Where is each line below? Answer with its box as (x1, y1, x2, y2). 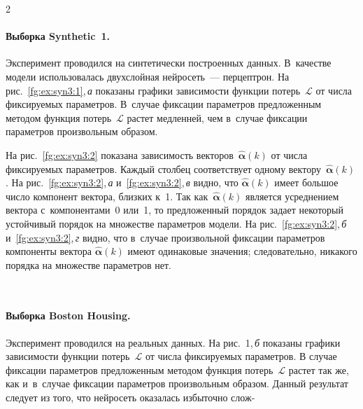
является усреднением (245, 188, 339, 203)
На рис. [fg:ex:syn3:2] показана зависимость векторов (6, 147, 234, 162)
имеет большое (274, 175, 339, 190)
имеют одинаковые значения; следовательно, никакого (127, 244, 357, 258)
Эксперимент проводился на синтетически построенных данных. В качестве (6, 55, 332, 70)
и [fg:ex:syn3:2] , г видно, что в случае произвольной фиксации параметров (6, 230, 325, 244)
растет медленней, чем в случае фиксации (127, 110, 308, 125)
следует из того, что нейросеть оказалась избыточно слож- (6, 390, 255, 405)
